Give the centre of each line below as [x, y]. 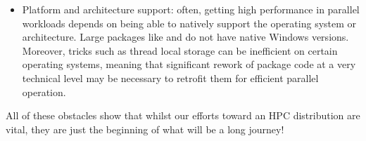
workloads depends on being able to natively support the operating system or [189, 23]
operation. [44, 92]
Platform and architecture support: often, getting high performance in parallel [191, 9]
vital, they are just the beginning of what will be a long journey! [145, 129]
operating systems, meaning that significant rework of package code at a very [189, 64]
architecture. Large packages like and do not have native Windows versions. [185, 37]
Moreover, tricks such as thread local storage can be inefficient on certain [180, 50]
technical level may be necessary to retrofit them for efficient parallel [170, 78]
